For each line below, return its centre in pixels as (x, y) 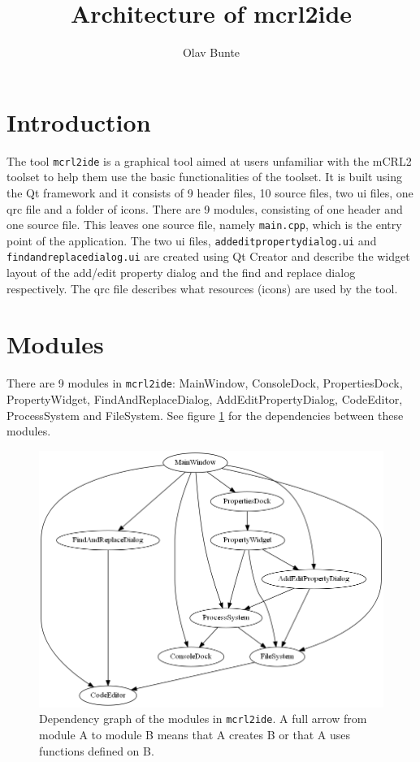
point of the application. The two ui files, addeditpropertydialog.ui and (192, 240)
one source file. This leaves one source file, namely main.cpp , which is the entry (204, 225)
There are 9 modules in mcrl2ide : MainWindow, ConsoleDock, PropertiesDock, (205, 383)
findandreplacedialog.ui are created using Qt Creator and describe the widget (208, 256)
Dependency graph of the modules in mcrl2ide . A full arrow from (203, 719)
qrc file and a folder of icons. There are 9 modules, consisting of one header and (205, 208)
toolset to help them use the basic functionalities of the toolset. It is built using (205, 177)
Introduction (79, 121)
